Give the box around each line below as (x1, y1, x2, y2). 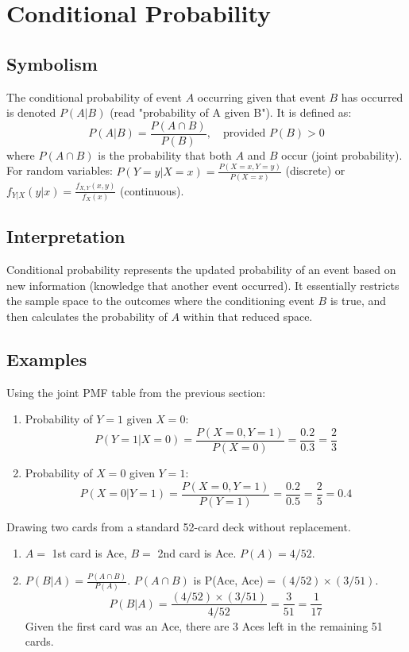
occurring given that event (197, 88, 326, 105)
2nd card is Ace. (157, 545, 237, 561)
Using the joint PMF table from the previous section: (6, 384, 266, 400)
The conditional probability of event (6, 88, 182, 105)
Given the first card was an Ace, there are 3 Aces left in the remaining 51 (25, 617, 383, 634)
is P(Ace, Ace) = (193, 572, 276, 588)
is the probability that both (98, 146, 232, 163)
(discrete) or (285, 162, 345, 179)
